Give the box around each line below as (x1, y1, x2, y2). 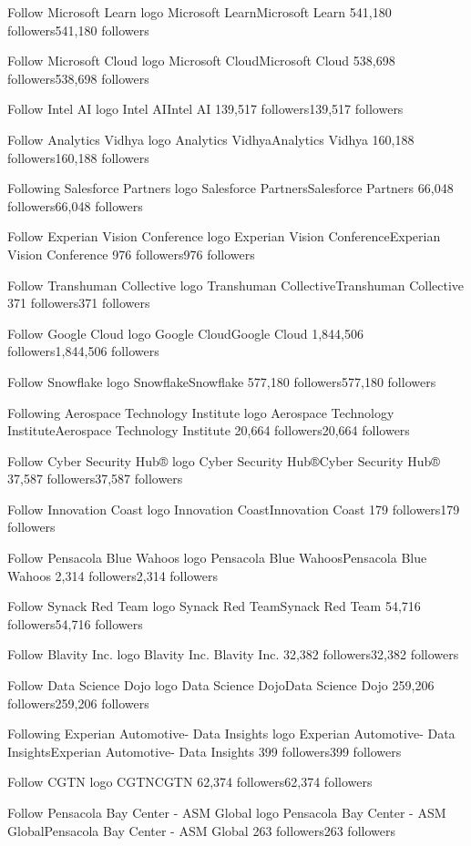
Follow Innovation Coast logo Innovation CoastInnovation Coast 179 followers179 (7, 499, 460, 518)
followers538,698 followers (7, 68, 149, 87)
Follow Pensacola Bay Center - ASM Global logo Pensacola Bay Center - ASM (7, 803, 446, 821)
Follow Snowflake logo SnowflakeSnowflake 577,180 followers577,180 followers (7, 372, 436, 391)
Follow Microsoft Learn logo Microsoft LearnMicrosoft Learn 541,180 (7, 3, 392, 21)
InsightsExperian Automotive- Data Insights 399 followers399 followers (7, 741, 402, 760)
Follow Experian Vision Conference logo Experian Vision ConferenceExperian (7, 227, 441, 246)
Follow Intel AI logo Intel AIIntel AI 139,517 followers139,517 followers (7, 99, 404, 118)
